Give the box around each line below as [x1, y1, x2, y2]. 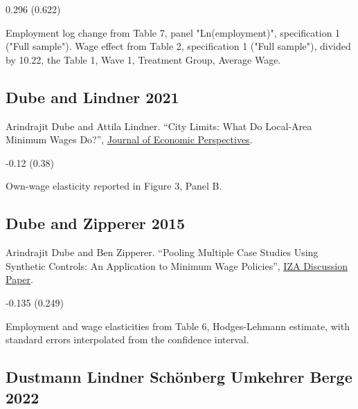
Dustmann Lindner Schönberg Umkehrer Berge [6, 366, 352, 388]
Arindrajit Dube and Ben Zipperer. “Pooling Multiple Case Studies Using [6, 245, 319, 260]
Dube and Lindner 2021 [6, 86, 179, 107]
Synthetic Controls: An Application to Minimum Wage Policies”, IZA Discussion [6, 258, 348, 273]
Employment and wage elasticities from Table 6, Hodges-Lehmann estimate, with [6, 318, 350, 333]
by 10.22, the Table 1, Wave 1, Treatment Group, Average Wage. [6, 52, 281, 66]
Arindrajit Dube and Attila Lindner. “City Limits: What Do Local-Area [6, 118, 312, 133]
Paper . [6, 272, 33, 287]
